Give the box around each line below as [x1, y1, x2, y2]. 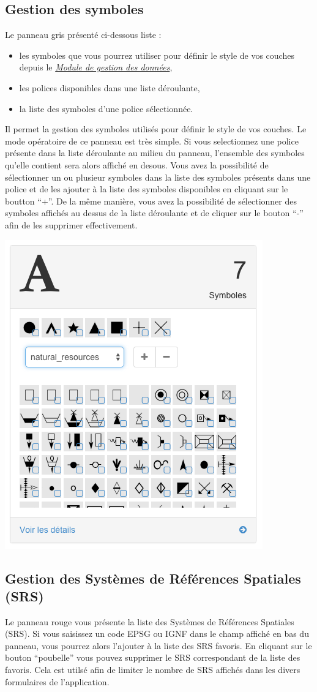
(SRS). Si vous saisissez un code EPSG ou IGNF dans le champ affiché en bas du [5, 627, 309, 640]
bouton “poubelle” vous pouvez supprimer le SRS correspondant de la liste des [5, 651, 300, 664]
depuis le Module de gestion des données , [19, 61, 173, 73]
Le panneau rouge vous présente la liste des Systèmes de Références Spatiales [5, 615, 294, 628]
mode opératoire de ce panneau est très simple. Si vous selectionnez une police [5, 134, 299, 147]
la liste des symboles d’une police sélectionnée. [19, 102, 193, 115]
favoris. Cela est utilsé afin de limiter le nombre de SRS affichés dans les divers [5, 663, 300, 676]
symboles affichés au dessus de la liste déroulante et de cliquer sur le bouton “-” [5, 206, 304, 219]
